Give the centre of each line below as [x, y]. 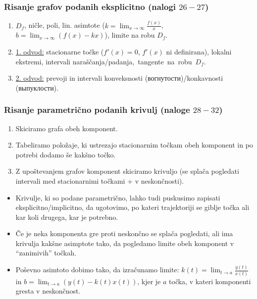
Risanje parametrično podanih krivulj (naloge [97, 110]
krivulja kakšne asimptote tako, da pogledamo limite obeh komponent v [125, 243]
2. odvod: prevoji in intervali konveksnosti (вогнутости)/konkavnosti [119, 78]
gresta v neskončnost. [48, 291]
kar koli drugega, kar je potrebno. [67, 217]
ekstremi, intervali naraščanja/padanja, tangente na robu [104, 61]
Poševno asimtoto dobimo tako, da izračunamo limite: [97, 270]
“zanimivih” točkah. [46, 253]
